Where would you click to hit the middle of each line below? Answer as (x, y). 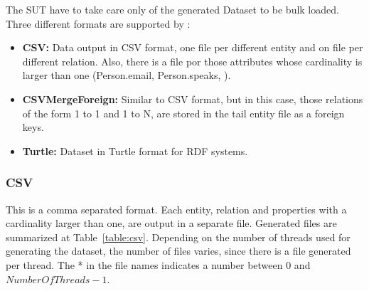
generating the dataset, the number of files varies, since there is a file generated (178, 251)
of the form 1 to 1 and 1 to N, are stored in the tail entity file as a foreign (183, 113)
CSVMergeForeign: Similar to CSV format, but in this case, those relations (193, 99)
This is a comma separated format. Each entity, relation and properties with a (176, 209)
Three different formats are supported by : (98, 23)
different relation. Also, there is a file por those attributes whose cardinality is (192, 61)
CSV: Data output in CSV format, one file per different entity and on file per (193, 47)
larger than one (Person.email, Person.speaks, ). (127, 75)
